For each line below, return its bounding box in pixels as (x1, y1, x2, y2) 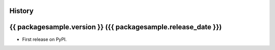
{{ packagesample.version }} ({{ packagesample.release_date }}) (9, 23, 222, 31)
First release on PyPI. (22, 36, 67, 42)
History (9, 7, 34, 15)
